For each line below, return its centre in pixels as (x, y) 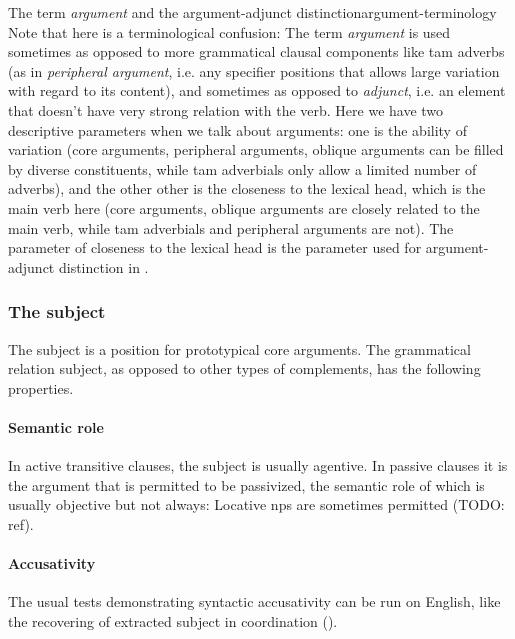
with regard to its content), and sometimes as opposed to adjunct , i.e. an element (257, 90)
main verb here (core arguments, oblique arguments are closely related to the (244, 207)
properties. (41, 387)
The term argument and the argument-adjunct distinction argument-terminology (252, 12)
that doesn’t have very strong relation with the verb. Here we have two (226, 109)
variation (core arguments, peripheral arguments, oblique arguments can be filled (256, 149)
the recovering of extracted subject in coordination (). (173, 620)
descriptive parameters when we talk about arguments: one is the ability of (237, 129)
